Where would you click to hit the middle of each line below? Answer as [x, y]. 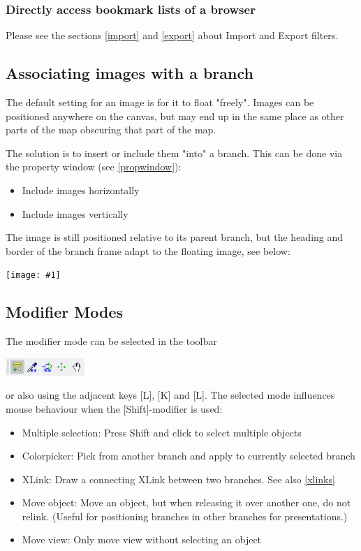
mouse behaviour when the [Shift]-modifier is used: [114, 408]
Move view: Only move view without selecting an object [142, 539]
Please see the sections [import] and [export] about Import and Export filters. [172, 35]
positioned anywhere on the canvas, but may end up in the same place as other [175, 116]
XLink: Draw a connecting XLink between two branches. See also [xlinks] [178, 479]
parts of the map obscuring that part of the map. [111, 130]
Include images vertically [75, 213]
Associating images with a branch [130, 73]
